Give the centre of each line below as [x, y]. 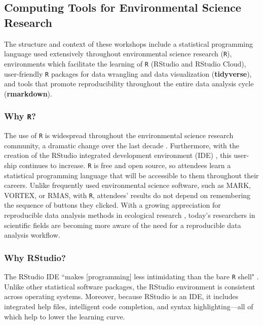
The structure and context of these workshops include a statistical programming [129, 43]
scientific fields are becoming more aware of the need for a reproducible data [123, 225]
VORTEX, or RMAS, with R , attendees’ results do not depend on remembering [127, 195]
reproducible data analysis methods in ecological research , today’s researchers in [130, 215]
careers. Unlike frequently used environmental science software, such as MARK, [127, 185]
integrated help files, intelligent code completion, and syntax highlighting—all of [129, 306]
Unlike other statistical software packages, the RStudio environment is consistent [130, 286]
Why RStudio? [35, 257]
